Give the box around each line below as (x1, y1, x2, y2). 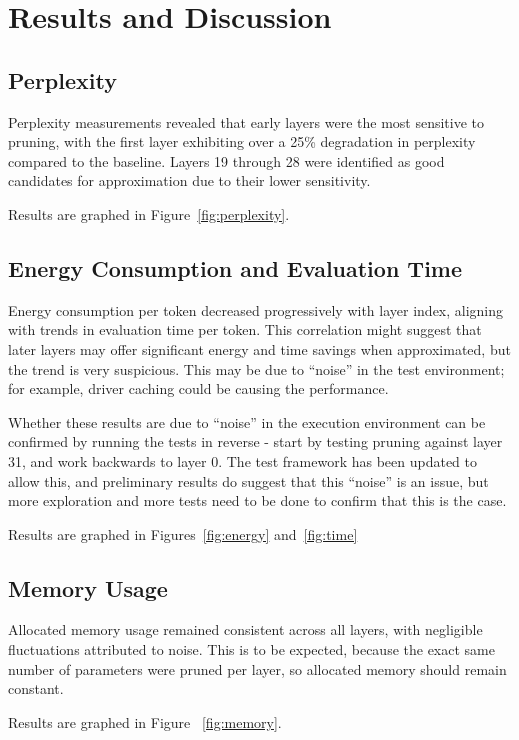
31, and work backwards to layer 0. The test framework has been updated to (8, 450, 478, 471)
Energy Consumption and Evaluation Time (8, 252, 463, 283)
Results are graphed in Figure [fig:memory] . (8, 711, 282, 732)
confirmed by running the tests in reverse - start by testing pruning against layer (8, 431, 503, 452)
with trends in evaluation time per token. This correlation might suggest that (8, 319, 482, 340)
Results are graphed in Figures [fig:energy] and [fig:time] (8, 523, 358, 544)
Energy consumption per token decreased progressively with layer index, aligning (8, 299, 504, 320)
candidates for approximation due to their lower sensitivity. (8, 170, 371, 191)
